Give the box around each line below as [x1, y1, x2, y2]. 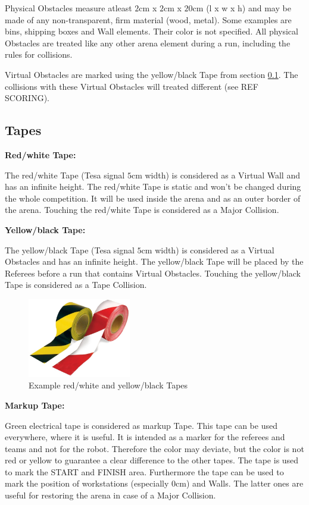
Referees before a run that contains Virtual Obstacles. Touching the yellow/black [5, 266, 301, 279]
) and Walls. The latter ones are [186, 477, 304, 490]
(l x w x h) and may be [206, 2, 291, 14]
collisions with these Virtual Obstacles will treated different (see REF [5, 80, 258, 92]
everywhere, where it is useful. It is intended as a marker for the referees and [5, 431, 285, 443]
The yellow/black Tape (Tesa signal [5, 243, 135, 256]
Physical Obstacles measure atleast [5, 2, 132, 14]
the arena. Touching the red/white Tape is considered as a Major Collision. [5, 203, 279, 216]
